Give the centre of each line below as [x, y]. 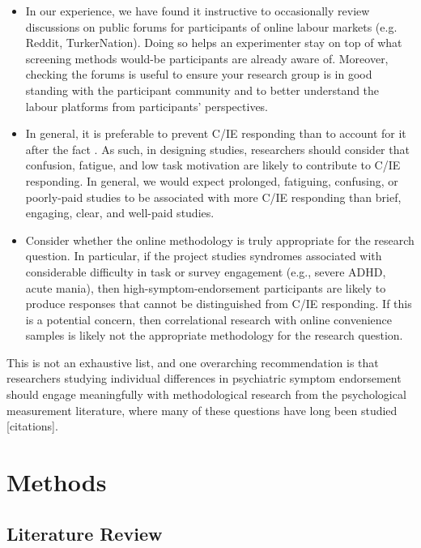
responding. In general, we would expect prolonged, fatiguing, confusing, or [212, 180]
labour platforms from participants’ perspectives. [147, 106]
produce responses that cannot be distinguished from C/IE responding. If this [219, 304]
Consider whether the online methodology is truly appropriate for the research [220, 240]
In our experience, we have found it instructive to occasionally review [198, 11]
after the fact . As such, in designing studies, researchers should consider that [217, 149]
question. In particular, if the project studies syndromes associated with [204, 256]
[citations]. [32, 426]
